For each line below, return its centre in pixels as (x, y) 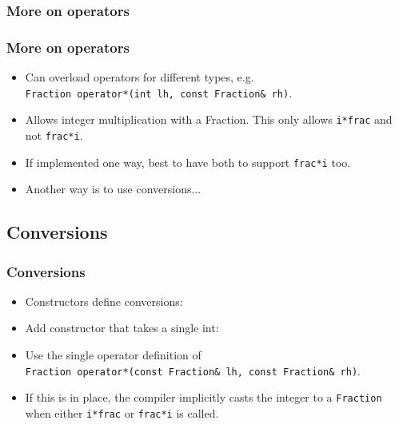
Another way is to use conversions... (113, 189)
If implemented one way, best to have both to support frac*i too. (188, 162)
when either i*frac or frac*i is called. (122, 412)
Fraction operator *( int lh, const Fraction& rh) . (159, 92)
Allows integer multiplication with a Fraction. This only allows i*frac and (209, 119)
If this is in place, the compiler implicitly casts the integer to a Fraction (203, 397)
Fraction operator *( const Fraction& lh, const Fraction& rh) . (193, 370)
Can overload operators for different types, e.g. (140, 77)
